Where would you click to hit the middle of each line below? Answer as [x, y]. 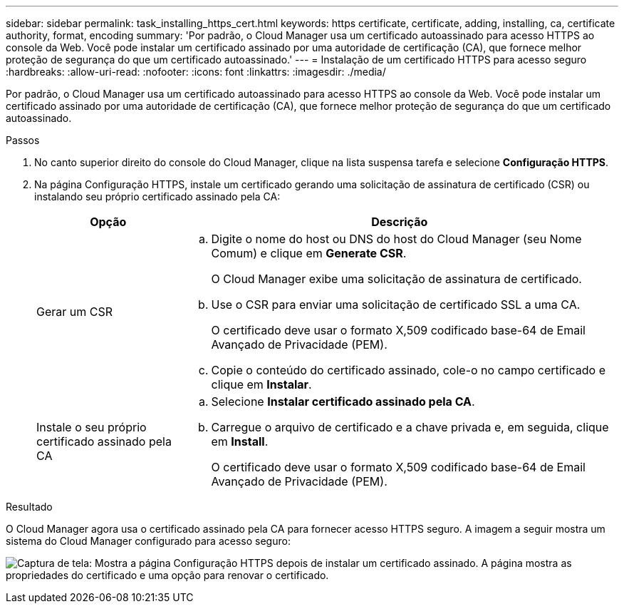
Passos [23, 140]
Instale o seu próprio [92, 427]
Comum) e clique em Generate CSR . [309, 253]
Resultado [29, 507]
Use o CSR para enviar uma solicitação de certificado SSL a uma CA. [396, 304]
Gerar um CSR [75, 312]
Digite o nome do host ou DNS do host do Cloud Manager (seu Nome [396, 239]
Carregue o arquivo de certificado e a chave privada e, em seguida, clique [410, 427]
